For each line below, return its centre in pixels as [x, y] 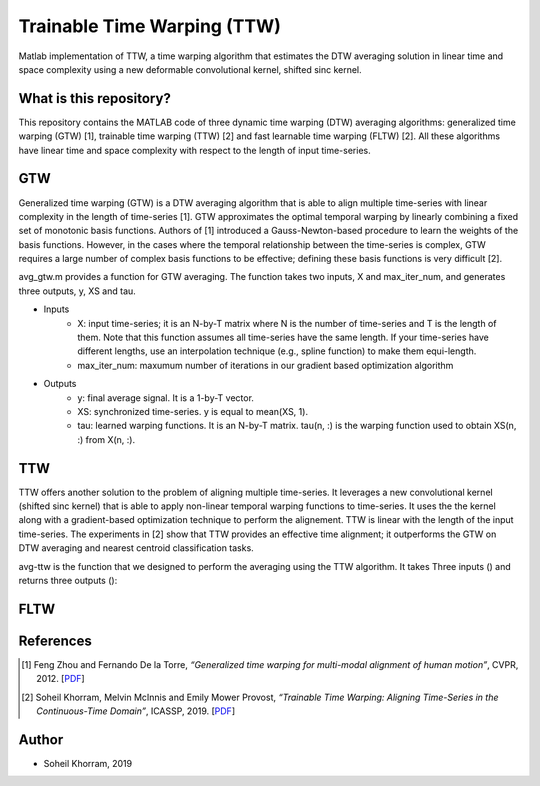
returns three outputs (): [68, 581]
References [55, 640]
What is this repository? [95, 98]
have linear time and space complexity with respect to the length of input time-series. [194, 150]
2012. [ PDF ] [60, 679]
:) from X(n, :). [106, 439]
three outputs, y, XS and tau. [77, 291]
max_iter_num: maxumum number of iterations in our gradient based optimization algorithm [265, 365]
